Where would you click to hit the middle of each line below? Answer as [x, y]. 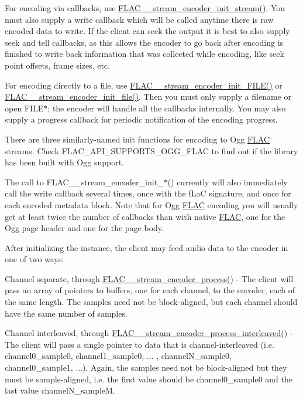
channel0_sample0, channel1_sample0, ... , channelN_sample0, [118, 356]
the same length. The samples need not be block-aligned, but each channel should [151, 302]
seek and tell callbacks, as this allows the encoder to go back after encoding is [144, 42]
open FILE [24, 108]
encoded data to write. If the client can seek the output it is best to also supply [147, 31]
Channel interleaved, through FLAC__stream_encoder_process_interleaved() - [149, 333]
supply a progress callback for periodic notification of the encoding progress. [141, 119]
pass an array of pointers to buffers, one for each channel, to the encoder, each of [150, 290]
